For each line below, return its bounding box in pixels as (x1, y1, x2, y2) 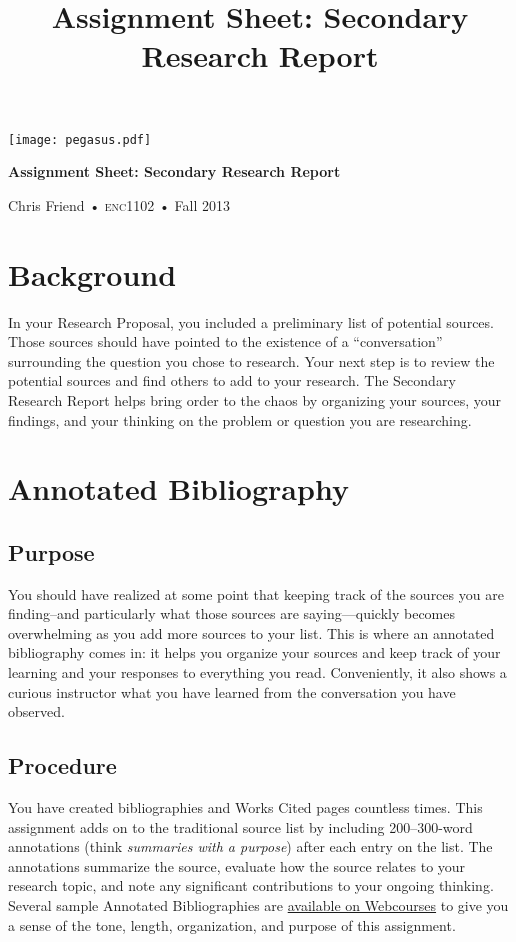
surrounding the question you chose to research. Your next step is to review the (8, 350, 495, 371)
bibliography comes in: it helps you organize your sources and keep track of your (8, 642, 501, 663)
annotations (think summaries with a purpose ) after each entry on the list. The (8, 836, 493, 857)
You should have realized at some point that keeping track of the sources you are (8, 583, 504, 604)
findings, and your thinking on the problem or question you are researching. (8, 409, 472, 430)
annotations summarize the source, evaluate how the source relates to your (8, 855, 466, 876)
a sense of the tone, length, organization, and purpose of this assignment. (8, 914, 456, 935)
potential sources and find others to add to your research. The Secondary (8, 370, 456, 391)
